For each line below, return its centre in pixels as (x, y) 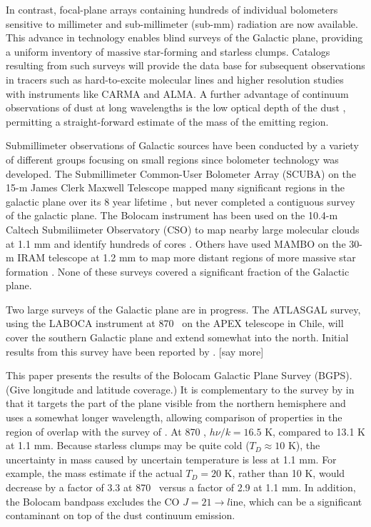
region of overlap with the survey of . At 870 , (106, 431)
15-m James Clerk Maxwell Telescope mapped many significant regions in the (175, 187)
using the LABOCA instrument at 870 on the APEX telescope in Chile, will (175, 323)
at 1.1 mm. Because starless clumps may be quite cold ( (128, 445)
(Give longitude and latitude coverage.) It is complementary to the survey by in (180, 389)
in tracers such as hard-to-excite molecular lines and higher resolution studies (175, 79)
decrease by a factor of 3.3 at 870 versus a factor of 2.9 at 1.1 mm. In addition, (181, 487)
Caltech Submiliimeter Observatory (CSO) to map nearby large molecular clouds (183, 229)
